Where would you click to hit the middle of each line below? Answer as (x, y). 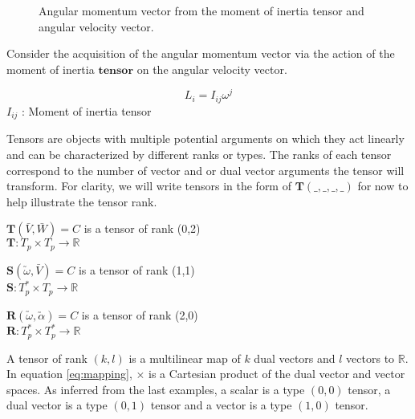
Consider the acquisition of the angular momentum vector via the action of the (201, 53)
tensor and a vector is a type (221, 405)
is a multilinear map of (185, 358)
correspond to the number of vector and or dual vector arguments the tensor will (205, 170)
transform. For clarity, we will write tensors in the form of (149, 186)
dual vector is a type (57, 405)
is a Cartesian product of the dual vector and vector (277, 374)
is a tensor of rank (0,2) (142, 228)
